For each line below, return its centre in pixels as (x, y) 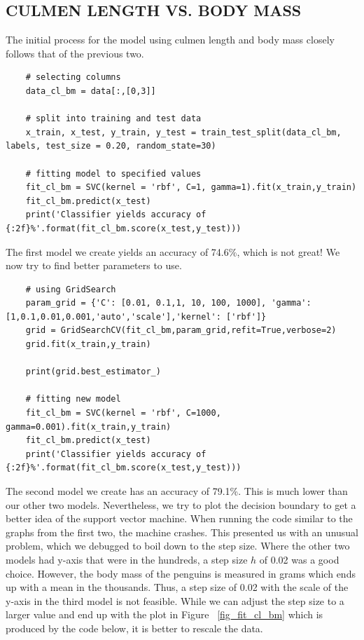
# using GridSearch (71, 289)
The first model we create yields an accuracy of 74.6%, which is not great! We (173, 251)
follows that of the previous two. (75, 53)
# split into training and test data (113, 119)
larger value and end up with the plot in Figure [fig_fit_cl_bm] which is (164, 614)
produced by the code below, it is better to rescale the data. (134, 628)
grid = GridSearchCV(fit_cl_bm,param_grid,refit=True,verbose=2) (181, 331)
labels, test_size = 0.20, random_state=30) (111, 146)
